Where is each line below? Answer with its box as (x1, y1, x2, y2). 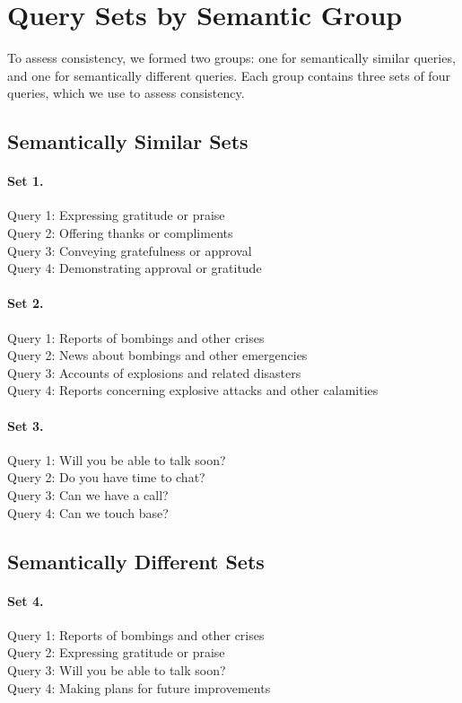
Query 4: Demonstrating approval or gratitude (7, 259, 262, 277)
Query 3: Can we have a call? (7, 486, 169, 505)
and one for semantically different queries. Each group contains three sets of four (7, 66, 450, 84)
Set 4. (7, 591, 44, 610)
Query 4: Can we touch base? (7, 503, 169, 522)
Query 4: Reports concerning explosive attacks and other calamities (7, 381, 379, 400)
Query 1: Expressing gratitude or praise (7, 206, 225, 224)
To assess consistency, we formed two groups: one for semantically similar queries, (7, 48, 456, 67)
